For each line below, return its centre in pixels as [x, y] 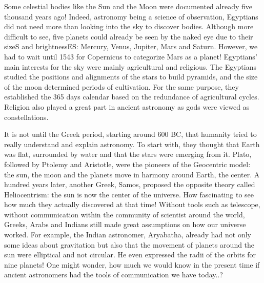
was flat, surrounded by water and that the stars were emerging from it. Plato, [128, 154]
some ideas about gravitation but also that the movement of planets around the [129, 244]
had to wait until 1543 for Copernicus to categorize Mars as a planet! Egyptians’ [131, 56]
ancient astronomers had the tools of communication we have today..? [114, 275]
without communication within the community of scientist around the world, [125, 214]
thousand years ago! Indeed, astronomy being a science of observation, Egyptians [131, 16]
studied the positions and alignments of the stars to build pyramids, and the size [131, 77]
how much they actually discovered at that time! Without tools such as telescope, [132, 204]
